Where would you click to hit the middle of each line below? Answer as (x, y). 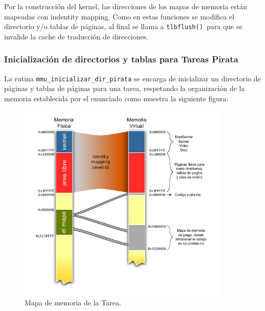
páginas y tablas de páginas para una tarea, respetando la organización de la (125, 88)
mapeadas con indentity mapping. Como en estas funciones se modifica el (119, 16)
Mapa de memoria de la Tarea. (73, 303)
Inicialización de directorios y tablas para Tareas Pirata (121, 59)
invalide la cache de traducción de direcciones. (76, 36)
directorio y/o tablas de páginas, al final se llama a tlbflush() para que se (123, 26)
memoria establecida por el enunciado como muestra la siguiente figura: (116, 98)
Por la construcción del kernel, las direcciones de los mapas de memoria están (126, 6)
